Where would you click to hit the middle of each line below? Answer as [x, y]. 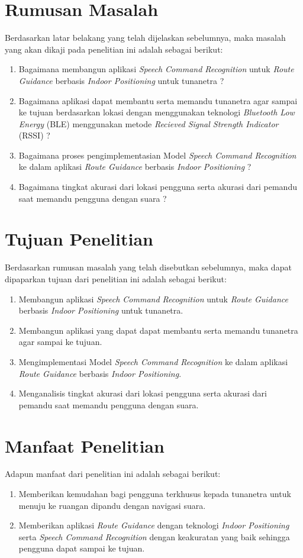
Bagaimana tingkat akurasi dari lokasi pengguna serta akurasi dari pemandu [158, 187]
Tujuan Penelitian [79, 239]
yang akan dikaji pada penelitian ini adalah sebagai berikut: [114, 49]
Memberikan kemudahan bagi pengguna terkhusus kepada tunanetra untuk [155, 494]
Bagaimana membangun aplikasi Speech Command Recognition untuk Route [156, 69]
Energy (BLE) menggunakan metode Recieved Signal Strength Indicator [149, 123]
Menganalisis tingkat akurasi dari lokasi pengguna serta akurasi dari [143, 393]
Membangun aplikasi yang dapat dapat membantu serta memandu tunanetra [158, 330]
